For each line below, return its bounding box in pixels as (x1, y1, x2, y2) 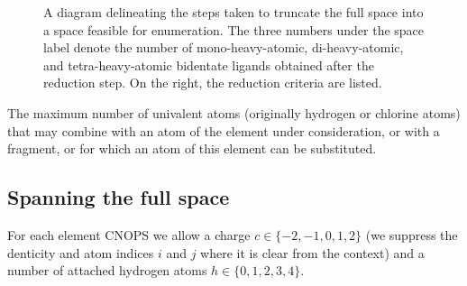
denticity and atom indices (7, 243, 154, 262)
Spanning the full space (7, 183, 230, 211)
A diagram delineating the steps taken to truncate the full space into (43, 3, 424, 21)
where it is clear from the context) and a (200, 243, 425, 262)
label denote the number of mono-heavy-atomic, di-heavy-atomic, (43, 38, 404, 57)
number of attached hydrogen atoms (7, 261, 207, 280)
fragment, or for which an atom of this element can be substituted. (7, 139, 377, 158)
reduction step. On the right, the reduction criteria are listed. (43, 73, 382, 92)
